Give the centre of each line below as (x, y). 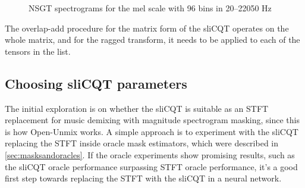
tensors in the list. (38, 51)
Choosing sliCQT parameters (96, 83)
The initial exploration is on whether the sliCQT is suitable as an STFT (137, 108)
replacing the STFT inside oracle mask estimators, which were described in (142, 143)
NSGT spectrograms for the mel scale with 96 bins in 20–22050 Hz (150, 8)
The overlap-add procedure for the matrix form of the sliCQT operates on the (147, 28)
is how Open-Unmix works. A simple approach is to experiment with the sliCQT (152, 131)
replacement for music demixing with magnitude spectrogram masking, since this (152, 120)
